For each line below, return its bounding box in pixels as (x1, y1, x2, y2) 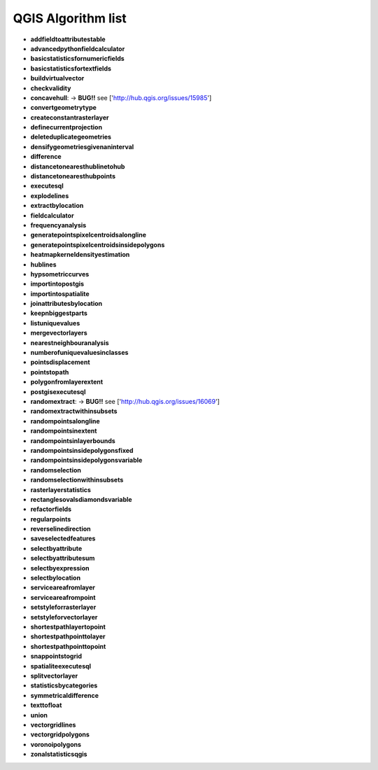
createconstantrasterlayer (30, 113, 109, 122)
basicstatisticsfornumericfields (30, 55, 125, 63)
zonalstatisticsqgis (30, 750, 87, 759)
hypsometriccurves (30, 269, 90, 278)
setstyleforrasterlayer (30, 603, 97, 612)
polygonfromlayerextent (30, 378, 104, 386)
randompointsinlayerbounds (30, 436, 115, 444)
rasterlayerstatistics (30, 485, 91, 493)
